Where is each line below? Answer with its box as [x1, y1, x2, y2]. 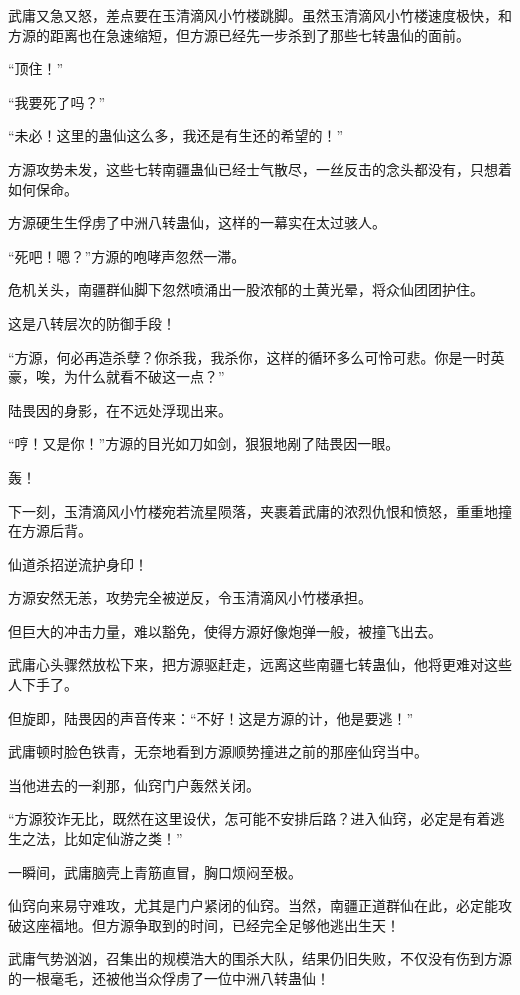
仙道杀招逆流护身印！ [8, 553, 148, 574]
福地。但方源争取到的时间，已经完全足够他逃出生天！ [49, 914, 400, 935]
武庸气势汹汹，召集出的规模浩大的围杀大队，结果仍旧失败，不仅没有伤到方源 [8, 948, 512, 969]
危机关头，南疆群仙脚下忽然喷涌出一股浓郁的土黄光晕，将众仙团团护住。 [8, 279, 484, 300]
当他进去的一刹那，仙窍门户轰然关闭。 [8, 774, 260, 795]
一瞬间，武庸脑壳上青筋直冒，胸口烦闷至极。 [8, 861, 302, 882]
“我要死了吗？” [8, 91, 106, 112]
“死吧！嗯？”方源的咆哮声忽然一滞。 [8, 245, 246, 266]
